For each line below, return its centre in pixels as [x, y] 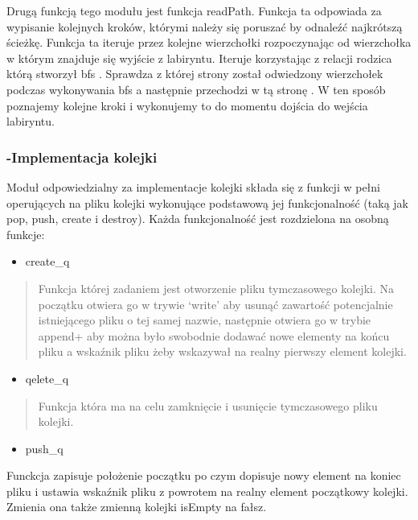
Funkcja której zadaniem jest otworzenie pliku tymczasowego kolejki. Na [216, 288]
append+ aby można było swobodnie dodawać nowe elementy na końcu [214, 335]
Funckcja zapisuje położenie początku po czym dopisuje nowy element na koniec [204, 475]
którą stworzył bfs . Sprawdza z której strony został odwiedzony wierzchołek [195, 74]
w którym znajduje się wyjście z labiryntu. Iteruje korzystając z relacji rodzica [199, 58]
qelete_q [47, 378]
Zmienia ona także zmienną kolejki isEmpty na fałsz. [137, 507]
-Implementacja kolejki [82, 157]
